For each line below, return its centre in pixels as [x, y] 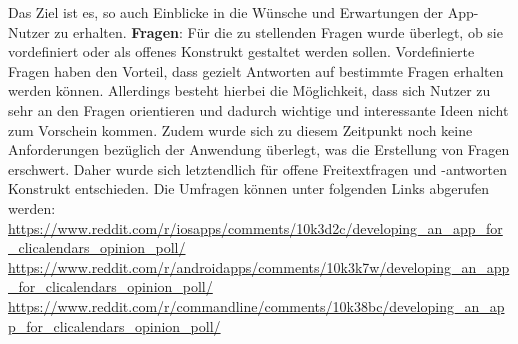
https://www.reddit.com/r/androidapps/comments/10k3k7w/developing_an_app [259, 266]
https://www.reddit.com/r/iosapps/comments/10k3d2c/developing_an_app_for [255, 227]
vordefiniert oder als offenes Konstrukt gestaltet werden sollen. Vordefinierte [241, 51]
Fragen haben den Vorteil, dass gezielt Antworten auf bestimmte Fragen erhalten [256, 70]
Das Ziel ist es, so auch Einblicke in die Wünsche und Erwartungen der [226, 12]
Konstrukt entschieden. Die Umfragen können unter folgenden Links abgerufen [249, 188]
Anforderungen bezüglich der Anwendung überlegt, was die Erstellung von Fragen [259, 149]
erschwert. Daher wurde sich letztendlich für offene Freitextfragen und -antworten [258, 168]
